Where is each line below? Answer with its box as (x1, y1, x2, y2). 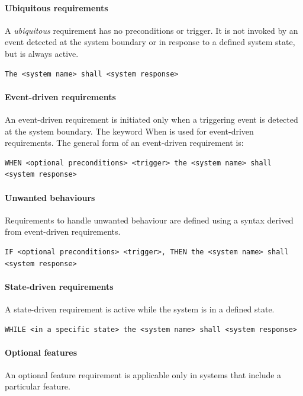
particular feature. (5, 380, 70, 392)
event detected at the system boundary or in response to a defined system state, (5, 36, 295, 48)
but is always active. (5, 47, 79, 59)
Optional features (5, 346, 78, 358)
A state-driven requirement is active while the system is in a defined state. (5, 302, 275, 315)
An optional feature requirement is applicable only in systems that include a (5, 368, 282, 381)
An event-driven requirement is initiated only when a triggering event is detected (5, 113, 298, 125)
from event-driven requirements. (5, 225, 121, 238)
